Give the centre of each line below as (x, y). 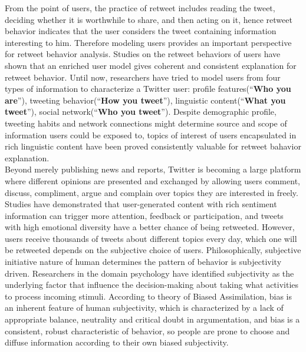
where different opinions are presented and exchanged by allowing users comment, (152, 180)
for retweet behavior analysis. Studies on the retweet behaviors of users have (143, 54)
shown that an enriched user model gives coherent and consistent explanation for (151, 65)
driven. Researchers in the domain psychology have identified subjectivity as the (149, 273)
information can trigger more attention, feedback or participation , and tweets (144, 215)
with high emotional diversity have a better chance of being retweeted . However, (150, 227)
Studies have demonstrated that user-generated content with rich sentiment (141, 204)
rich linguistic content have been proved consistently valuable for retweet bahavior (153, 146)
